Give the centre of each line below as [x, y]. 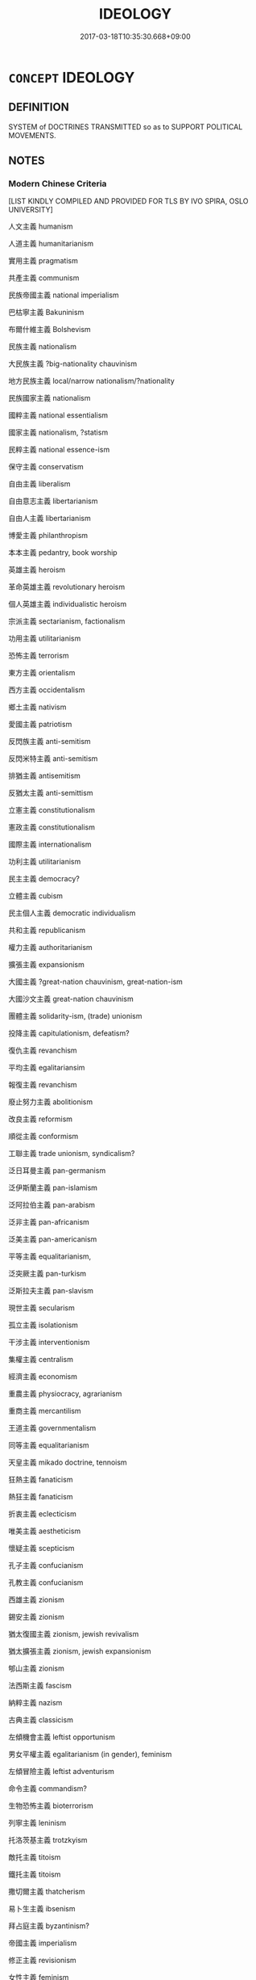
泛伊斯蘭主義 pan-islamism [53, 1188]
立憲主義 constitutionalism [52, 810]
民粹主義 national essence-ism [59, 450]
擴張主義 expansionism [46, 965]
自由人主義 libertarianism [50, 519]
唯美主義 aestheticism [45, 1531]
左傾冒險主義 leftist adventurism [61, 1772]
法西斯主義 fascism [40, 1686]
